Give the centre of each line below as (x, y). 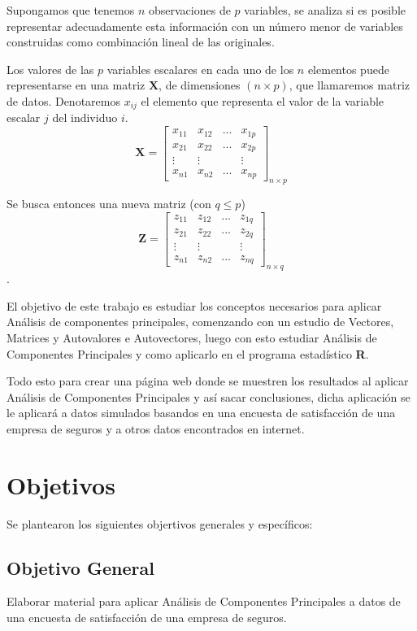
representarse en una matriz (76, 85)
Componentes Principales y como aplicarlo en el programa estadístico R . (188, 353)
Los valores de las (50, 69)
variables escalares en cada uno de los (200, 69)
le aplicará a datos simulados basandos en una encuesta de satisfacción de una (201, 413)
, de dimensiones (200, 85)
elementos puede (348, 69)
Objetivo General (80, 567)
